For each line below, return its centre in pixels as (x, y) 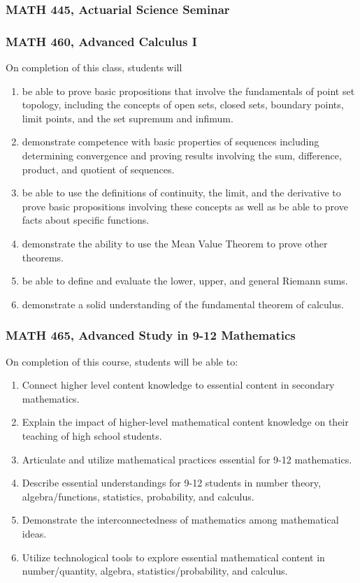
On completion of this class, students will (94, 67)
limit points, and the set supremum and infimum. (128, 118)
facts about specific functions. (86, 220)
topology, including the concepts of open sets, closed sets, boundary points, (183, 105)
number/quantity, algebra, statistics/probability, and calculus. (155, 571)
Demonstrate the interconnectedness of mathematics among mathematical (180, 520)
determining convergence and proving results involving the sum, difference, (182, 156)
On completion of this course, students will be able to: (122, 361)
